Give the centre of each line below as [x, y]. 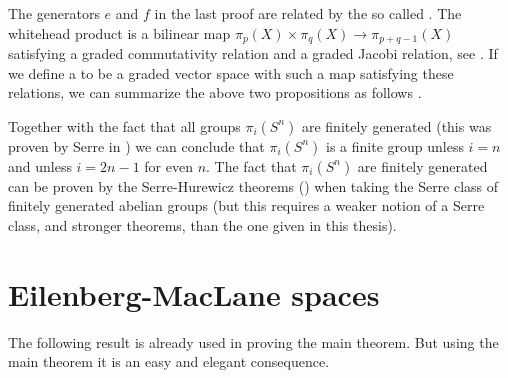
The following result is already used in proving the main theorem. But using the [253, 341]
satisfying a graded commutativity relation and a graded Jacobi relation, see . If [253, 53]
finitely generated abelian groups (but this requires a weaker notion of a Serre [246, 205]
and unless [40, 165]
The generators [54, 13]
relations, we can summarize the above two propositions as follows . [215, 92]
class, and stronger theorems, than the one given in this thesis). [202, 225]
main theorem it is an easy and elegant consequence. [169, 361]
